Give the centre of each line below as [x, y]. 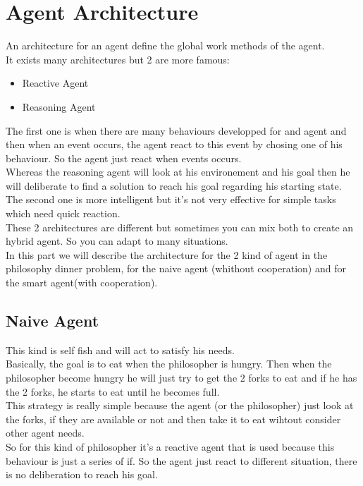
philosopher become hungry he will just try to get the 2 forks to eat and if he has [181, 378]
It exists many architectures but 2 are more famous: [118, 59]
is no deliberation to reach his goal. [82, 474]
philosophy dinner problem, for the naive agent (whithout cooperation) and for [176, 268]
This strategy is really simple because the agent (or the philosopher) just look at [180, 405]
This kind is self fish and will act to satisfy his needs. [120, 350]
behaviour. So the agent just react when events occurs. [124, 158]
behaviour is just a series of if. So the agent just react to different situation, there [181, 460]
